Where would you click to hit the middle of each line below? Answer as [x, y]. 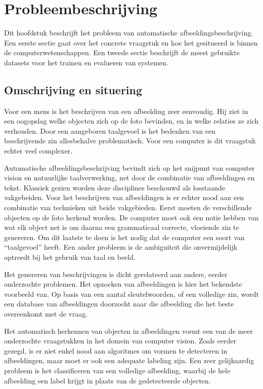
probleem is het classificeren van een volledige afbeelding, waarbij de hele [117, 370]
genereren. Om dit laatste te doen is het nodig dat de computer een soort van [124, 237]
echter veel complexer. [38, 151]
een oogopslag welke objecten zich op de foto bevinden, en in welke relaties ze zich [131, 121]
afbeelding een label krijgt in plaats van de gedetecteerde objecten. [107, 380]
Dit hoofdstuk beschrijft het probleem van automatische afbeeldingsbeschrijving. [129, 33]
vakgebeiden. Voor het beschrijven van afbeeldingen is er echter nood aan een [124, 197]
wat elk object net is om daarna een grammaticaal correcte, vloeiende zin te [122, 227]
